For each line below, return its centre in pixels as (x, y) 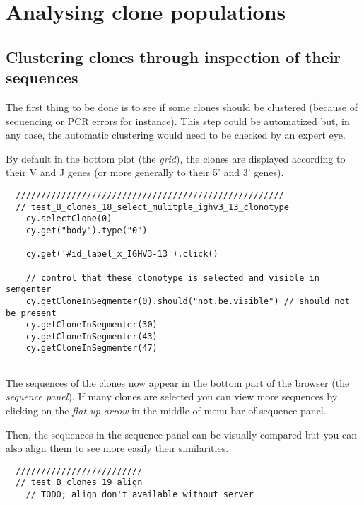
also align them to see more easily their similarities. (117, 448)
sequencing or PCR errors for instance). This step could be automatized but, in (178, 121)
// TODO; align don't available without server (140, 495)
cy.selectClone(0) (69, 219)
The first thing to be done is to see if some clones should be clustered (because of (182, 106)
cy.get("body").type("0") (87, 230)
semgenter (29, 290)
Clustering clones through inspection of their (174, 56)
